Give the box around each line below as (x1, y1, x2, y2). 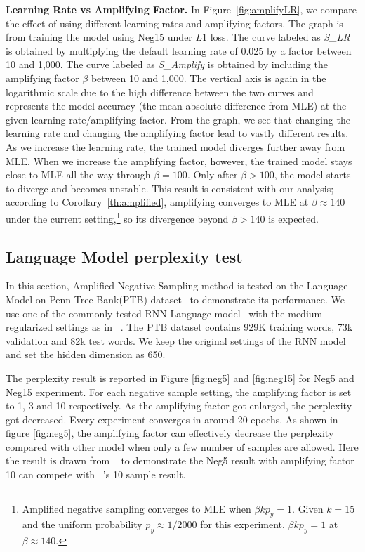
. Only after (187, 167, 238, 182)
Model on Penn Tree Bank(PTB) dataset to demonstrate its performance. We (6, 291, 345, 306)
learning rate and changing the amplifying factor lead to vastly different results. (6, 126, 349, 140)
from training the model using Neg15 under (6, 29, 192, 44)
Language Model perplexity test (6, 245, 243, 267)
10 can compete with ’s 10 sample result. (6, 467, 186, 482)
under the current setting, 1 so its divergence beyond (6, 209, 229, 225)
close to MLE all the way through (6, 167, 151, 182)
